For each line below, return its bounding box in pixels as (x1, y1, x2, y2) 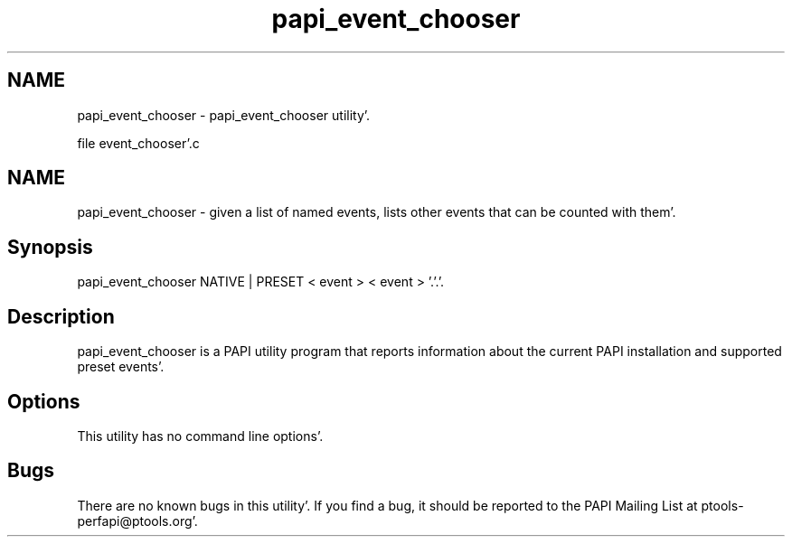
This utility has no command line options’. (77, 427, 324, 444)
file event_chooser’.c (77, 135, 200, 151)
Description (7, 305, 115, 328)
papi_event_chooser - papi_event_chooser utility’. (77, 107, 371, 123)
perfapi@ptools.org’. (77, 512, 198, 529)
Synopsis (7, 235, 93, 258)
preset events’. (77, 359, 165, 375)
